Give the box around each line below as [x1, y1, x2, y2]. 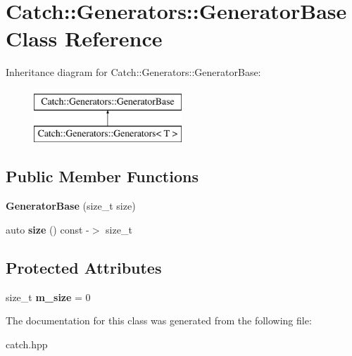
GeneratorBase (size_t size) [6, 198, 136, 213]
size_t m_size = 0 [6, 289, 91, 304]
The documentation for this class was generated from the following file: [6, 313, 312, 328]
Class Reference [6, 24, 163, 53]
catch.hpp [6, 336, 48, 351]
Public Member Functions [6, 165, 199, 187]
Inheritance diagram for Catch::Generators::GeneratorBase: [6, 65, 261, 80]
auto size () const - [6, 222, 89, 236]
